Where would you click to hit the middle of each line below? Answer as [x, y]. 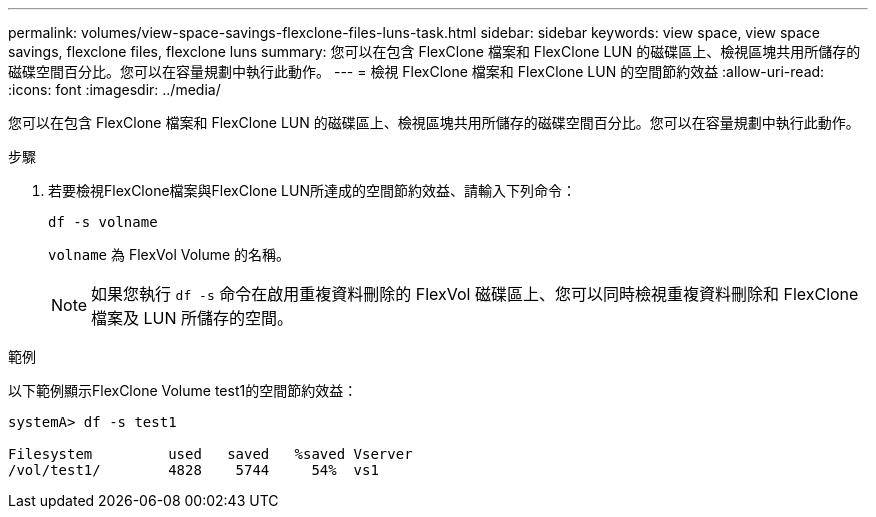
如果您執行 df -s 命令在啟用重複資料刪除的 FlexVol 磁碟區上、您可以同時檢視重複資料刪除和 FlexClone [475, 294]
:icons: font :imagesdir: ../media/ [114, 89]
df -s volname [103, 222]
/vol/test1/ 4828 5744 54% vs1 [193, 470]
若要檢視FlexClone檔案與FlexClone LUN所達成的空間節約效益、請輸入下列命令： [312, 190]
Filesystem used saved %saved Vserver [210, 454]
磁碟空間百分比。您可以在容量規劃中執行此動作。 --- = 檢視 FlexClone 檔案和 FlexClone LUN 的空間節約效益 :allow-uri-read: [416, 71]
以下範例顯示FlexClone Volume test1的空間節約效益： [183, 390]
